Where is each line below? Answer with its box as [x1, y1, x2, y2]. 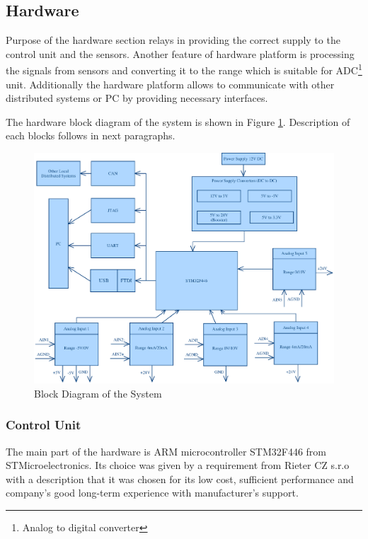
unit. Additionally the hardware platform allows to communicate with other [6, 76, 335, 91]
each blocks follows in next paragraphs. [6, 128, 176, 143]
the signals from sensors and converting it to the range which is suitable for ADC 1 [6, 61, 362, 78]
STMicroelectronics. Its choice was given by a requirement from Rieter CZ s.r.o [6, 458, 350, 473]
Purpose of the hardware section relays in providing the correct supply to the [6, 33, 340, 47]
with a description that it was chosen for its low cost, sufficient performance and [6, 471, 354, 486]
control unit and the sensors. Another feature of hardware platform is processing [6, 46, 355, 61]
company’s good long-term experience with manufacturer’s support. [6, 485, 299, 500]
